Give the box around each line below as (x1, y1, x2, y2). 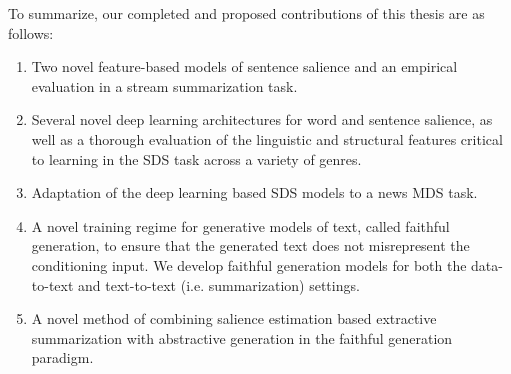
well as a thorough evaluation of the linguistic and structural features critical (31, 128, 503, 149)
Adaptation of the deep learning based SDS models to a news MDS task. (31, 182, 478, 203)
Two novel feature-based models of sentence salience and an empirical (31, 56, 458, 77)
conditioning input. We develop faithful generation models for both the (31, 254, 467, 275)
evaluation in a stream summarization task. (31, 75, 298, 96)
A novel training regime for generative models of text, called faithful (31, 215, 450, 236)
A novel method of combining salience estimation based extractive (31, 308, 437, 329)
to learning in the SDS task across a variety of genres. (31, 148, 362, 169)
